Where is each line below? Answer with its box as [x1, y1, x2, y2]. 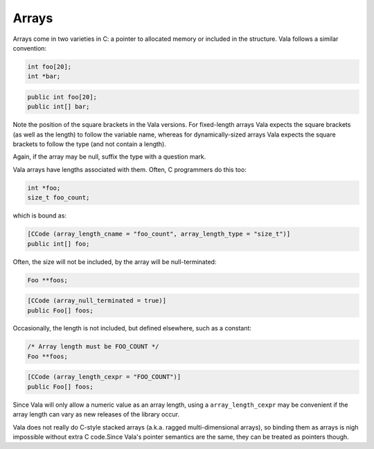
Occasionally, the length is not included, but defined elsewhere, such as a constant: [12, 324, 252, 333]
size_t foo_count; [27, 194, 90, 202]
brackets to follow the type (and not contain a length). [12, 140, 166, 148]
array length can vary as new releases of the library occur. [12, 410, 180, 419]
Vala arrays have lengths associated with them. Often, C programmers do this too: [12, 165, 247, 173]
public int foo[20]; [27, 93, 97, 100]
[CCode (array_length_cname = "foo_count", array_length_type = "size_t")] [27, 230, 291, 238]
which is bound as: [12, 211, 67, 220]
